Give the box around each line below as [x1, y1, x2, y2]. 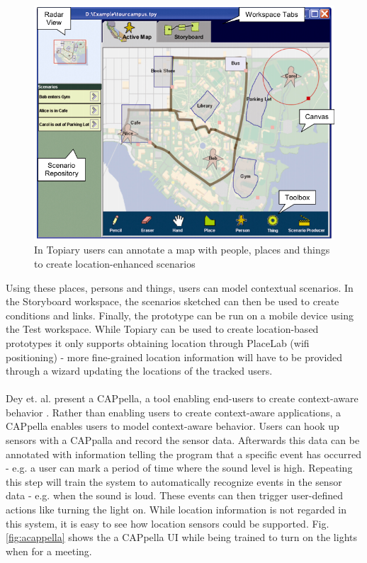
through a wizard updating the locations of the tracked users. [6, 363, 273, 378]
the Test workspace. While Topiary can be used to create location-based [6, 322, 319, 336]
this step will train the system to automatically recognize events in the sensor [6, 474, 342, 489]
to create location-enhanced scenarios [34, 256, 196, 271]
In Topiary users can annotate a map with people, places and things [34, 242, 330, 257]
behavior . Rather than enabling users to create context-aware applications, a [6, 404, 341, 419]
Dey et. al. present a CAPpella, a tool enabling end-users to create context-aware [6, 391, 358, 406]
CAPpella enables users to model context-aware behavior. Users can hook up [6, 419, 339, 433]
